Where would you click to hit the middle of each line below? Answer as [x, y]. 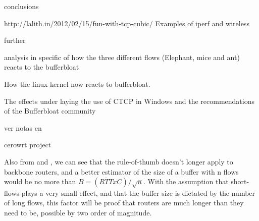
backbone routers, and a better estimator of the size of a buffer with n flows [121, 171]
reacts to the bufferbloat [42, 67]
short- [240, 181]
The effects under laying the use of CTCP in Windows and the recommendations [129, 101]
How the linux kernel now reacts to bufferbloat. [77, 84]
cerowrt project [28, 145]
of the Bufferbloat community [50, 111]
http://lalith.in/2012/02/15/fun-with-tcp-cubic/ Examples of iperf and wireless [127, 23]
